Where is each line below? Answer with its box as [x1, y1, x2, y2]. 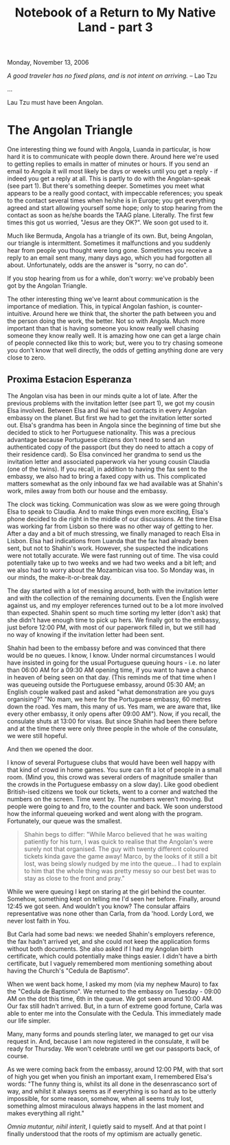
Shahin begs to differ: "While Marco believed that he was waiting [23, 830, 207, 838]
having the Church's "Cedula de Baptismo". [7, 966, 130, 975]
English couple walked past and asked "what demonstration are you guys [7, 687, 215, 696]
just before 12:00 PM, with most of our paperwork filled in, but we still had [7, 623, 216, 631]
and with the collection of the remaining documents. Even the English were [7, 593, 219, 602]
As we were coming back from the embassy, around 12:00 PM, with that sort [7, 1065, 224, 1073]
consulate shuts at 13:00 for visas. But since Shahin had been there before [7, 717, 218, 725]
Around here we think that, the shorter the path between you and [32, 310, 216, 318]
